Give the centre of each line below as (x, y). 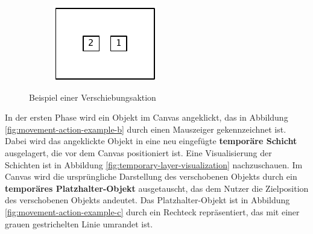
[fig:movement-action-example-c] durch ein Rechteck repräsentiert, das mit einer (152, 211)
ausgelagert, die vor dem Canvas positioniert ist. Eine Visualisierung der (138, 152)
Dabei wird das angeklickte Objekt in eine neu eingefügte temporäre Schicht (151, 141)
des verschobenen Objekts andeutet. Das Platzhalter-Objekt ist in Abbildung (147, 200)
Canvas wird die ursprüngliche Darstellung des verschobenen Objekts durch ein (151, 176)
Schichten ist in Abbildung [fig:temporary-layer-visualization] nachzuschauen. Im (154, 164)
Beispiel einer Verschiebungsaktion (93, 97)
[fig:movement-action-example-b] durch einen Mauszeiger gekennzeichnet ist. (146, 129)
